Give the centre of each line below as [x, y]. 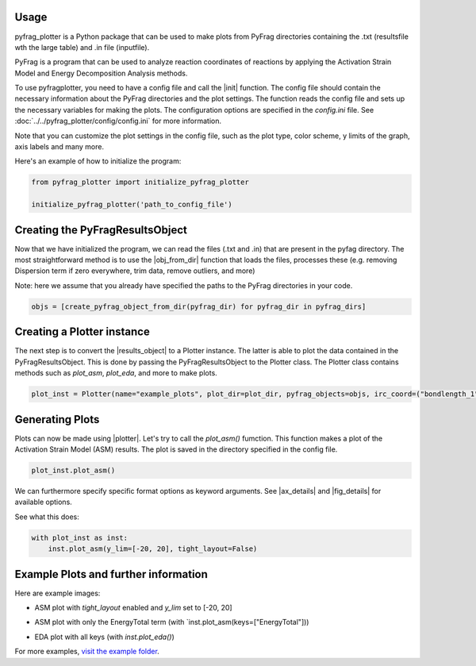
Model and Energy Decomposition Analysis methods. [101, 73]
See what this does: [47, 517]
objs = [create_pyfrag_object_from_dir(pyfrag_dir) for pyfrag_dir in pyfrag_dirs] [199, 306]
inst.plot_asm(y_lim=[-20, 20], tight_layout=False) [153, 549]
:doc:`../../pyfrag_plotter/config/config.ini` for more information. [118, 121]
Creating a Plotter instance [82, 332]
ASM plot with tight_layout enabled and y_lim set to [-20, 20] [134, 608]
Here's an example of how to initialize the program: [98, 161]
